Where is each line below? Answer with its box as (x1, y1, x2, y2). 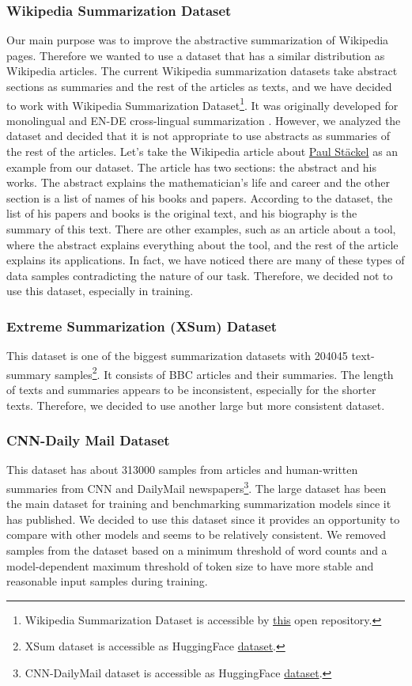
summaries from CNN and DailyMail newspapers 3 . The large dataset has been (6, 478, 387, 496)
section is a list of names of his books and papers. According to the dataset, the (6, 189, 393, 206)
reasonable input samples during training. (6, 573, 208, 589)
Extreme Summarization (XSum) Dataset (6, 316, 278, 335)
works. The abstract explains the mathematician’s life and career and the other (6, 174, 391, 191)
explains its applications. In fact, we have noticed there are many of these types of (6, 252, 405, 268)
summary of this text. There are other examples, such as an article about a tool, (6, 221, 396, 237)
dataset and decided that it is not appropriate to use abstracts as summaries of (6, 127, 390, 144)
